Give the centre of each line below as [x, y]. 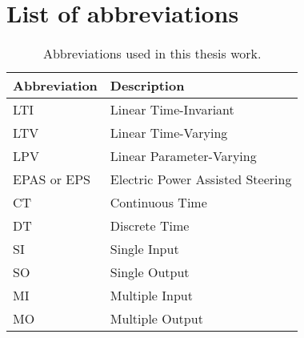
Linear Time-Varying [169, 133]
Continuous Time [158, 203]
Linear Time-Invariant [172, 110]
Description [147, 86]
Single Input [144, 249]
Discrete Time [150, 226]
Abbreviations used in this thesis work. [152, 54]
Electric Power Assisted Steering [201, 179]
